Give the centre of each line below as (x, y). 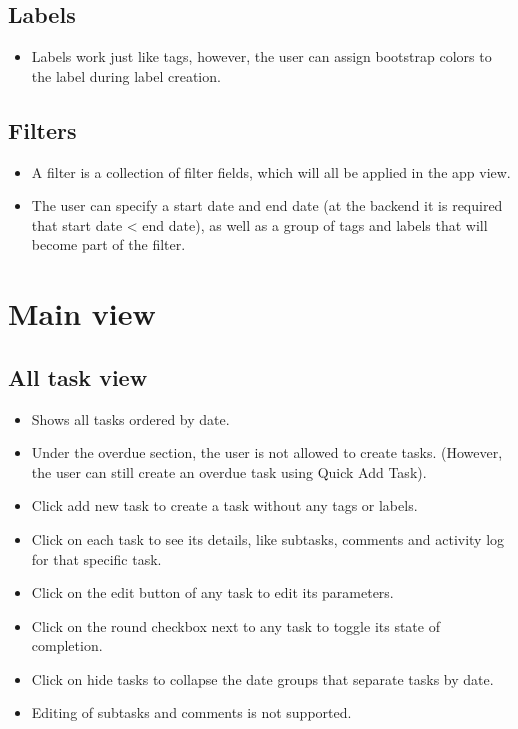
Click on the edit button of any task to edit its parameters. (212, 592)
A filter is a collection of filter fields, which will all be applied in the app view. (271, 171)
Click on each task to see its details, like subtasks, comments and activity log (268, 538)
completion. (67, 645)
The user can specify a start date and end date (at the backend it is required (267, 205)
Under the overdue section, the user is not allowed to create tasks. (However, (267, 452)
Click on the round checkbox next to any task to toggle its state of (235, 625)
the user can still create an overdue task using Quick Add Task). (229, 471)
